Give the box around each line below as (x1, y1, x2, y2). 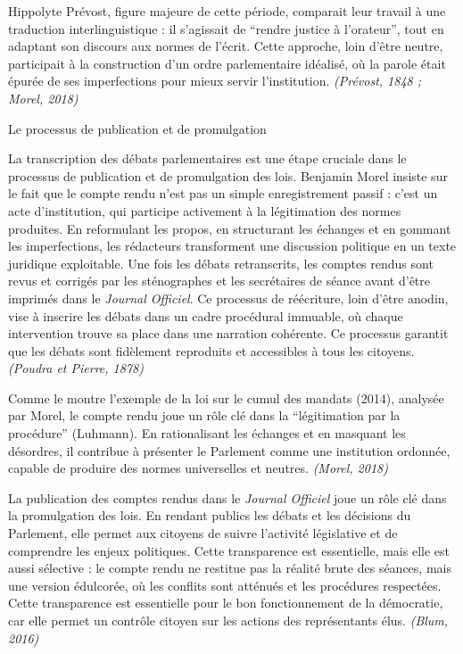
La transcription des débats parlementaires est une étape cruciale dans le (8, 149, 407, 168)
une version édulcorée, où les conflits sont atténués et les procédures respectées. (8, 575, 442, 594)
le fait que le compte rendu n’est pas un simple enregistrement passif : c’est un (8, 184, 438, 203)
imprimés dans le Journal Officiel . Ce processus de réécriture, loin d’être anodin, (8, 288, 449, 307)
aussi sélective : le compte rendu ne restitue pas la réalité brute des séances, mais (8, 559, 451, 577)
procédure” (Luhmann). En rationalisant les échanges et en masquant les (8, 424, 406, 443)
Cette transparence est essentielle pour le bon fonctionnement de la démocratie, (8, 593, 443, 612)
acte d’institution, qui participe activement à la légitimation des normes (8, 201, 401, 219)
